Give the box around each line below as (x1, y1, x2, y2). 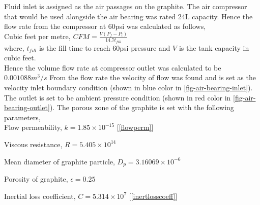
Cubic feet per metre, (4, 31, 71, 42)
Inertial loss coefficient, (4, 190, 76, 201)
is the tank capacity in (179, 42, 249, 53)
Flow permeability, (4, 122, 62, 132)
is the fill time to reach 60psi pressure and (39, 42, 170, 53)
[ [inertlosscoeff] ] (129, 190, 178, 201)
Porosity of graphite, (4, 173, 68, 184)
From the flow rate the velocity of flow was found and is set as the (49, 72, 256, 83)
